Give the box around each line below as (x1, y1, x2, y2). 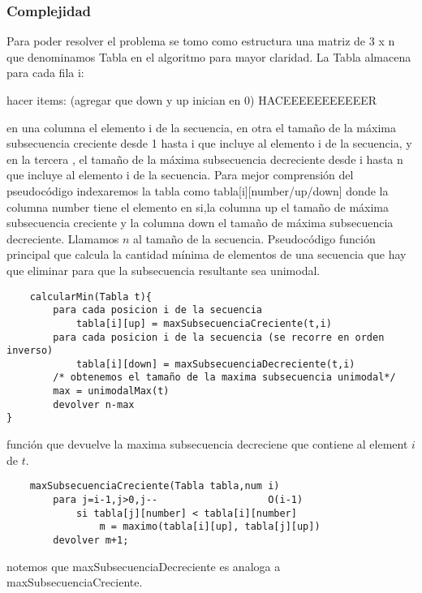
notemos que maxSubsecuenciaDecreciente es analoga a (6, 557, 281, 574)
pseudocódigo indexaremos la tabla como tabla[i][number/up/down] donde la (6, 182, 389, 199)
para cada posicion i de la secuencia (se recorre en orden (53, 331, 385, 343)
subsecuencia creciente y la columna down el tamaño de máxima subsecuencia (6, 214, 394, 231)
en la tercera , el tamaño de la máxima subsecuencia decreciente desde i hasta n (6, 150, 403, 167)
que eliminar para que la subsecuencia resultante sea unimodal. (6, 261, 321, 278)
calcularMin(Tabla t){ (29, 290, 152, 303)
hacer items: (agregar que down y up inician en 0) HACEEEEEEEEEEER (6, 92, 377, 108)
